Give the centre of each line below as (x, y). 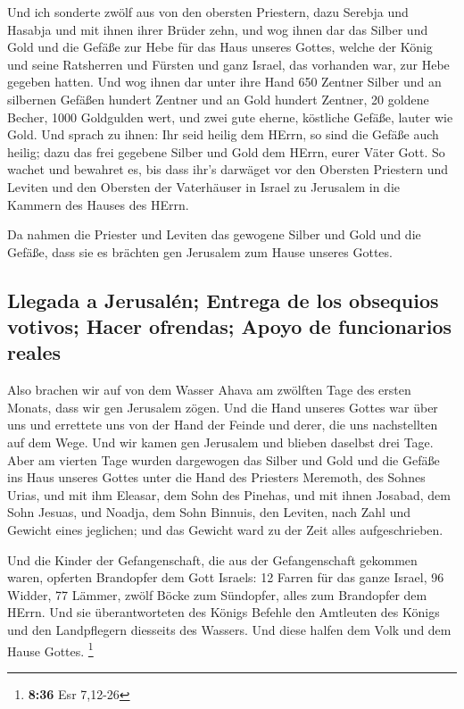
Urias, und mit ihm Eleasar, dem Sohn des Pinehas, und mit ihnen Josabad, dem (229, 494)
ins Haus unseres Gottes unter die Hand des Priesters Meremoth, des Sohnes (216, 477)
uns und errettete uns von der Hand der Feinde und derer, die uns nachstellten (223, 425)
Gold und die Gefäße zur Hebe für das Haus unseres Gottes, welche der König (220, 47)
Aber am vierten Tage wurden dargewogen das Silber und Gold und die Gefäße (224, 459)
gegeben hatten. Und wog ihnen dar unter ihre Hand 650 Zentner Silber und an (224, 82)
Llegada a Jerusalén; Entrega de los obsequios (223, 300)
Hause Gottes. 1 (50, 649)
